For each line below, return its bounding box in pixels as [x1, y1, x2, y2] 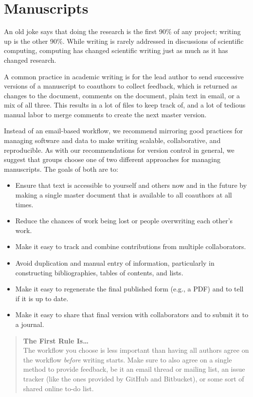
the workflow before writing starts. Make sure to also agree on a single [23, 354, 232, 364]
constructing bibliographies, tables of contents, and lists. [15, 267, 183, 277]
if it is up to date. [15, 293, 69, 303]
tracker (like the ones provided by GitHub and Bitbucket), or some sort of [23, 373, 244, 383]
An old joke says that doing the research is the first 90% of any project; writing [4, 26, 241, 36]
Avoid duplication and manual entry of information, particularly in [15, 258, 215, 268]
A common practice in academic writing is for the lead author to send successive [4, 71, 244, 81]
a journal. [15, 319, 44, 329]
